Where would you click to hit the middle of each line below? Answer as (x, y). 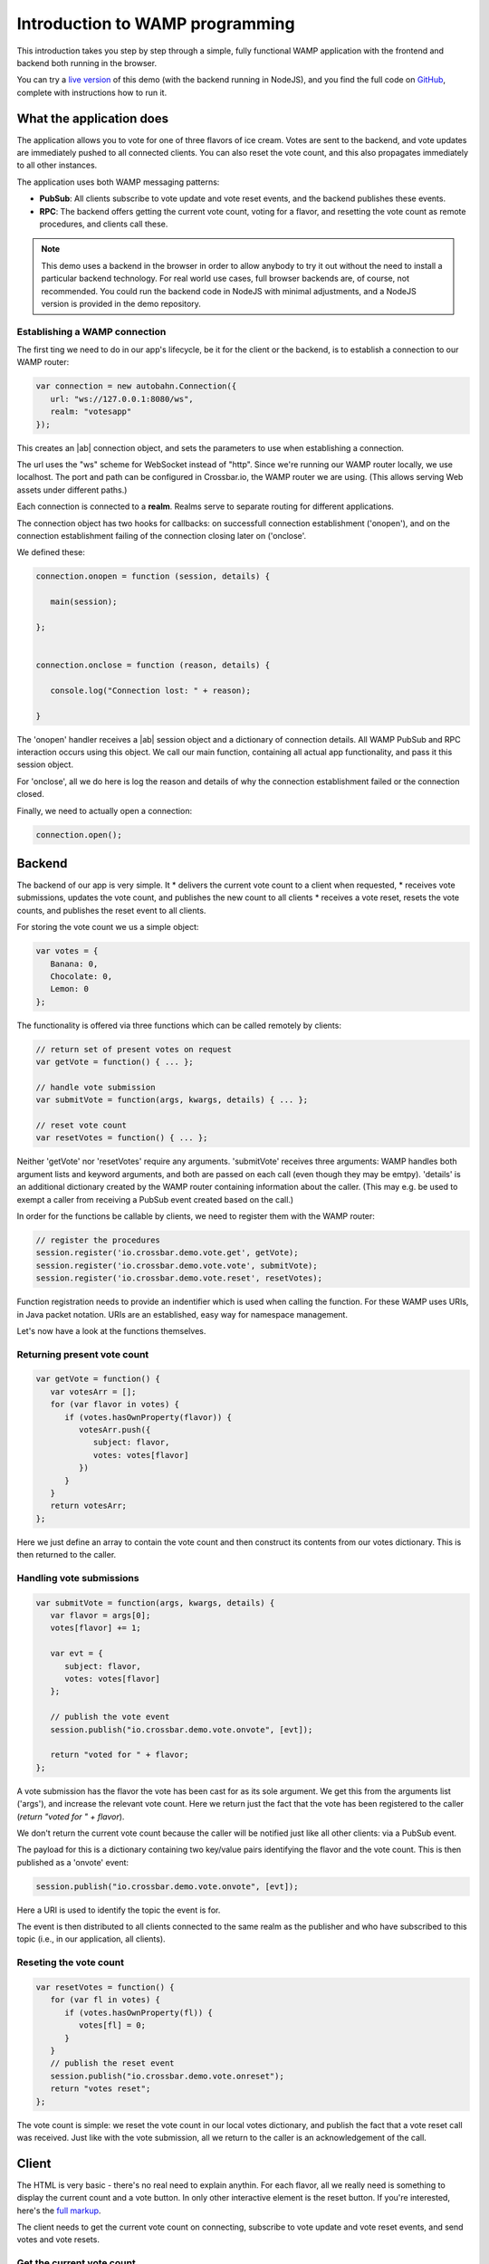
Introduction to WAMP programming (156, 24)
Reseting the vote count (70, 1962)
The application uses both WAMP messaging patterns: (118, 182)
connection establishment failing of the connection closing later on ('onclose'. (162, 535)
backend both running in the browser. (87, 62)
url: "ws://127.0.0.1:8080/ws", (122, 399)
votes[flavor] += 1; (96, 1628)
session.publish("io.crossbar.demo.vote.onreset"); (167, 2076)
